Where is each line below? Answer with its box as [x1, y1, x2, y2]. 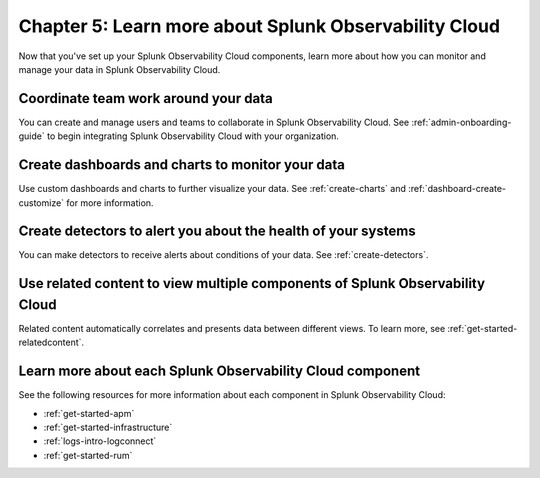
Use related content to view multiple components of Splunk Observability [18, 275, 485, 292]
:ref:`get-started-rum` [43, 449, 133, 461]
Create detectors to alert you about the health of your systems [18, 223, 416, 240]
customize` [18, 196, 65, 209]
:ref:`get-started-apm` [43, 407, 135, 419]
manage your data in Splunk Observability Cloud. [18, 63, 221, 75]
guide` [18, 130, 45, 142]
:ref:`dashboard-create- [408, 183, 507, 195]
